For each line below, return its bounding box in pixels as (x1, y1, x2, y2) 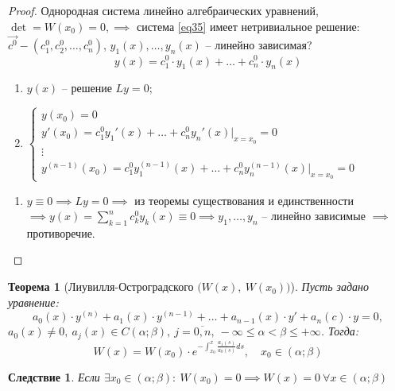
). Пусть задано (290, 278, 370, 295)
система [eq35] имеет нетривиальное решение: (136, 17, 360, 34)
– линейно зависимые (261, 207, 366, 224)
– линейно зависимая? (205, 37, 312, 53)
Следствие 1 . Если (8, 368, 100, 385)
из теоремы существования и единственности (134, 192, 354, 208)
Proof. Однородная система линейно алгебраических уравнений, (8, 2, 319, 18)
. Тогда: (320, 323, 359, 339)
